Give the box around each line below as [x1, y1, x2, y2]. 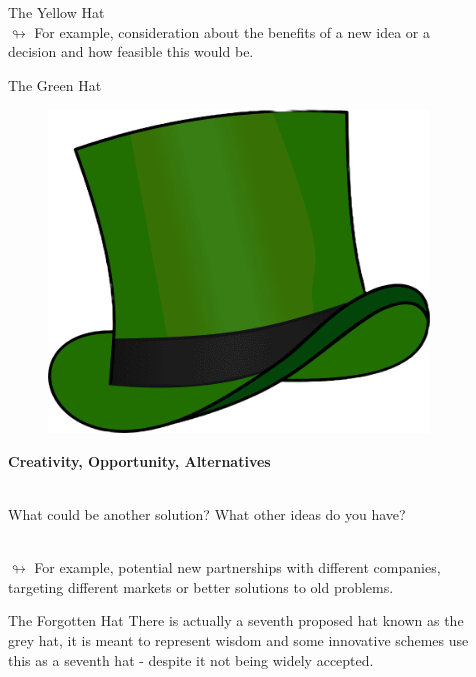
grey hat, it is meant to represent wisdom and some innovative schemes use [8, 629, 469, 650]
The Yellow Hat [8, 2, 105, 22]
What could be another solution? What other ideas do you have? [8, 504, 406, 525]
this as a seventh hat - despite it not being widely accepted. [8, 649, 374, 670]
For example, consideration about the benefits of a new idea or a [34, 21, 430, 42]
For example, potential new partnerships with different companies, [34, 557, 441, 578]
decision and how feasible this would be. [8, 41, 254, 62]
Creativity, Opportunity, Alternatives [8, 450, 271, 471]
